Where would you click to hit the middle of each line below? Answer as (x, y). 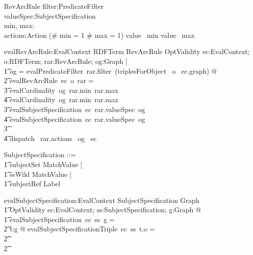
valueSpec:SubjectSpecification (50, 15)
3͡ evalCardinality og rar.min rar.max (61, 90)
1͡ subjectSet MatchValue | (43, 164)
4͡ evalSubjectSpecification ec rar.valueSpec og (75, 119)
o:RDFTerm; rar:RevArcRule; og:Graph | (66, 61)
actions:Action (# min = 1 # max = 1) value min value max (99, 35)
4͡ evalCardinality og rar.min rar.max (61, 99)
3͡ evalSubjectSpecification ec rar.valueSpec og (75, 109)
